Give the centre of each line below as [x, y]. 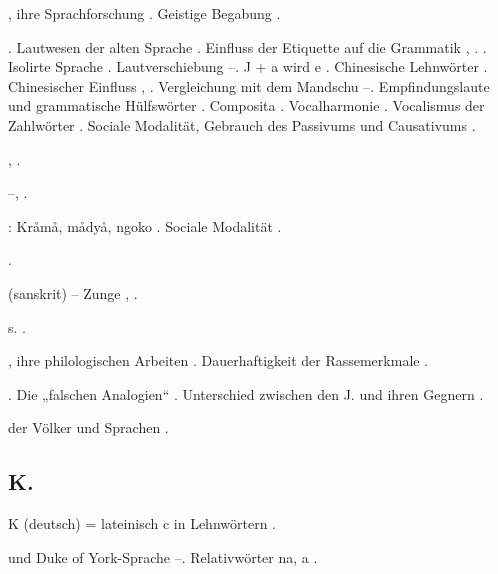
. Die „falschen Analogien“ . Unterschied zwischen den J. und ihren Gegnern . [246, 393]
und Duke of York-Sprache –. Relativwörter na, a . [163, 556]
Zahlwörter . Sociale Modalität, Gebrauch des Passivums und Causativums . [242, 124]
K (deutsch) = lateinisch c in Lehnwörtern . [142, 523]
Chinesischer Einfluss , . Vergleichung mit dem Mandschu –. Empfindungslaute [249, 85]
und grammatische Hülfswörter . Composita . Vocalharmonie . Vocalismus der [246, 105]
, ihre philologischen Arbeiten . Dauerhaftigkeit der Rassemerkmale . [218, 360]
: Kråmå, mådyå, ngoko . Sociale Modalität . [145, 225]
